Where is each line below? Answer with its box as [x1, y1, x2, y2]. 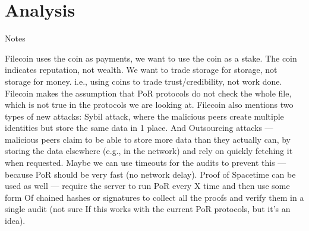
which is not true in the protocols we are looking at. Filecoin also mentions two [5, 98, 294, 111]
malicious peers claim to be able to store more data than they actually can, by [5, 133, 291, 145]
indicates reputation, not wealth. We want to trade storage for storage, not [5, 63, 278, 76]
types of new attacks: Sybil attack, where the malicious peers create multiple [5, 110, 284, 122]
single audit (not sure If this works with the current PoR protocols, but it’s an [5, 203, 291, 215]
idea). [5, 214, 26, 227]
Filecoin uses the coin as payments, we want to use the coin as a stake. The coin [5, 52, 297, 64]
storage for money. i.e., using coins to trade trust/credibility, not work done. [5, 75, 282, 87]
